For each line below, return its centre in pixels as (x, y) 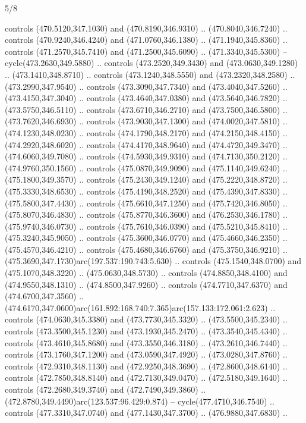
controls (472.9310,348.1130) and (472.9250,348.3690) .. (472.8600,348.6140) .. (146, 366)
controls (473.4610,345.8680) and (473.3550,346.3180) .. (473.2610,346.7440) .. (146, 342)
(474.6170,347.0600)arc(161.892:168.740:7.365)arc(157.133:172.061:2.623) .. (140, 307)
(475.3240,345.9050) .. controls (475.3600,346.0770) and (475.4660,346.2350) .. (146, 238)
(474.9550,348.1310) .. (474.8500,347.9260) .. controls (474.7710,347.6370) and (146, 284)
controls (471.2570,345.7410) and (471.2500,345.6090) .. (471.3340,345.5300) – (146, 51)
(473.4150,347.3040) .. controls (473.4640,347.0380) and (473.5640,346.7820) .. (146, 98)
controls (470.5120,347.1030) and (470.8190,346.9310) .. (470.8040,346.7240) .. (146, 28)
